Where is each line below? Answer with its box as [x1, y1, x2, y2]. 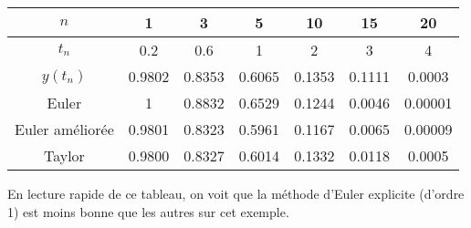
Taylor [43, 145, 85, 166]
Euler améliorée [15, 119, 114, 140]
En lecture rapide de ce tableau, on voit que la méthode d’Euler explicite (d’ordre [7, 184, 465, 202]
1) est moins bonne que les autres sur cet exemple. [7, 202, 289, 221]
